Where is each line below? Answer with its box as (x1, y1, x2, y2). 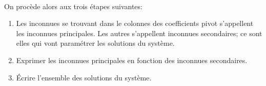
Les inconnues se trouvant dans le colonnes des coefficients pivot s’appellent (16, 18, 254, 28)
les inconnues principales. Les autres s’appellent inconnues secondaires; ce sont (16, 27, 262, 38)
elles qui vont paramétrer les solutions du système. (16, 38, 175, 48)
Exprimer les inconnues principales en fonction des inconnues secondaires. (16, 54, 248, 65)
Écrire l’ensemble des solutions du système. (16, 72, 152, 82)
